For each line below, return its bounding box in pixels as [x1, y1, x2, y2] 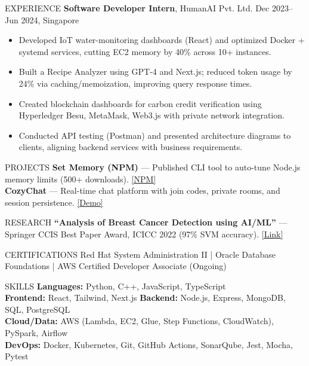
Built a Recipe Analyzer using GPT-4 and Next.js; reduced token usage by [18, 65, 292, 78]
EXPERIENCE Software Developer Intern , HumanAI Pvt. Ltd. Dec [5, 2, 270, 14]
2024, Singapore [21, 13, 79, 26]
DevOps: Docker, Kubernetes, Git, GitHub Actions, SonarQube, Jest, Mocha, [5, 338, 293, 350]
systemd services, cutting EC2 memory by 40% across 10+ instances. [18, 45, 271, 57]
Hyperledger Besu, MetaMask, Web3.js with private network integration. [18, 109, 285, 121]
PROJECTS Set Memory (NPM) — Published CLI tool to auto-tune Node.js [5, 160, 301, 173]
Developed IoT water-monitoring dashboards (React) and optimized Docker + [18, 33, 305, 46]
